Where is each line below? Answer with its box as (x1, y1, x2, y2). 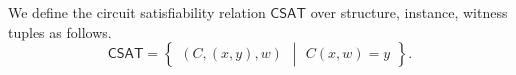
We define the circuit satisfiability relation (8, 2, 266, 22)
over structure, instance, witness (310, 2, 508, 22)
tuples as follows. (8, 21, 112, 42)
